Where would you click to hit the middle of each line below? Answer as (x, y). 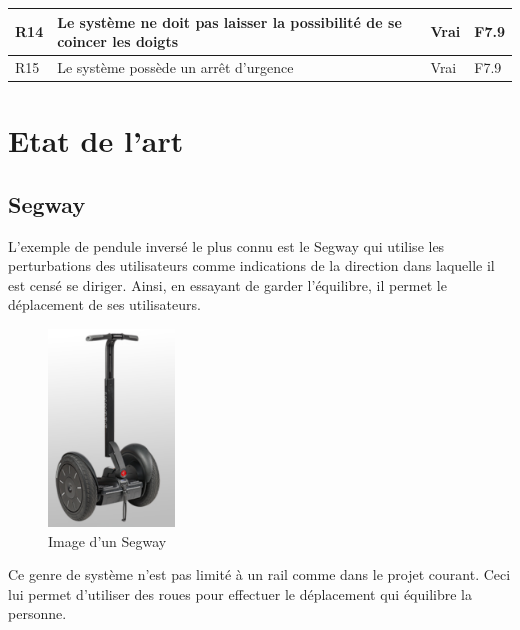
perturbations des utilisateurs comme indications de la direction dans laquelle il (251, 265)
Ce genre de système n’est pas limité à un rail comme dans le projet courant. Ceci (259, 574)
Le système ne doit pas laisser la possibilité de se (229, 21)
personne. (37, 613)
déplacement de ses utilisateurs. (104, 304)
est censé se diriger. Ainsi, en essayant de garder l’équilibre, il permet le (227, 284)
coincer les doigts (118, 41)
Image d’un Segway (107, 540)
